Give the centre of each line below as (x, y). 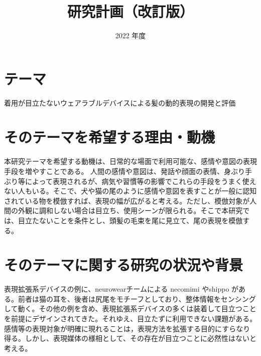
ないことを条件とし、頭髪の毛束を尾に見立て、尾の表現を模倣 (141, 220)
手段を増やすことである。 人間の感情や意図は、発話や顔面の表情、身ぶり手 (128, 171)
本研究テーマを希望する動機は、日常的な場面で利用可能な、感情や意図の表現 (130, 161)
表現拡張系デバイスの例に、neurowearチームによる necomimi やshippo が (121, 289)
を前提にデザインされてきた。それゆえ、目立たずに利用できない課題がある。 (130, 319)
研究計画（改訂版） (130, 11)
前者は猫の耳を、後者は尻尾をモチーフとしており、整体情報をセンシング (137, 298)
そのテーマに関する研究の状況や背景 (124, 265)
